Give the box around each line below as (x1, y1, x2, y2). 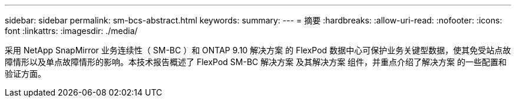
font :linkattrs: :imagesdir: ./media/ (5, 26, 138, 36)
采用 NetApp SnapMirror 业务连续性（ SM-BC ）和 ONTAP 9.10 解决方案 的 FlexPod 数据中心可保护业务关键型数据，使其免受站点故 (5, 45, 511, 55)
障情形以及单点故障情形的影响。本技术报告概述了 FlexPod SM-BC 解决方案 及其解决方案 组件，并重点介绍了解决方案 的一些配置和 (5, 57, 507, 67)
